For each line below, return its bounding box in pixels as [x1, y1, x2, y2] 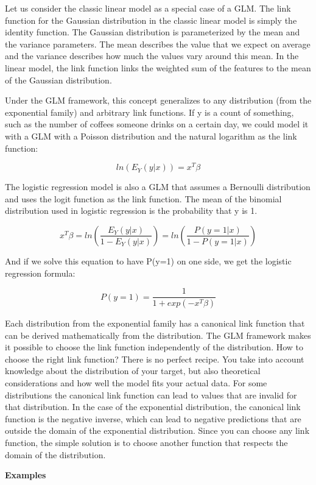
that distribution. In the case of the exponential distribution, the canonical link [5, 400, 301, 413]
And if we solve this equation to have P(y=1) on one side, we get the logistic [5, 254, 292, 267]
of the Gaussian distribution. [5, 73, 112, 86]
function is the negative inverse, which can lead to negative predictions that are [5, 412, 301, 425]
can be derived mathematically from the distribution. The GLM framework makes [5, 328, 311, 341]
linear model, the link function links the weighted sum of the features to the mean [5, 61, 311, 74]
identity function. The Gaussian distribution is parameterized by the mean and [5, 26, 300, 38]
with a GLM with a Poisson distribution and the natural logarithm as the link [5, 129, 297, 142]
